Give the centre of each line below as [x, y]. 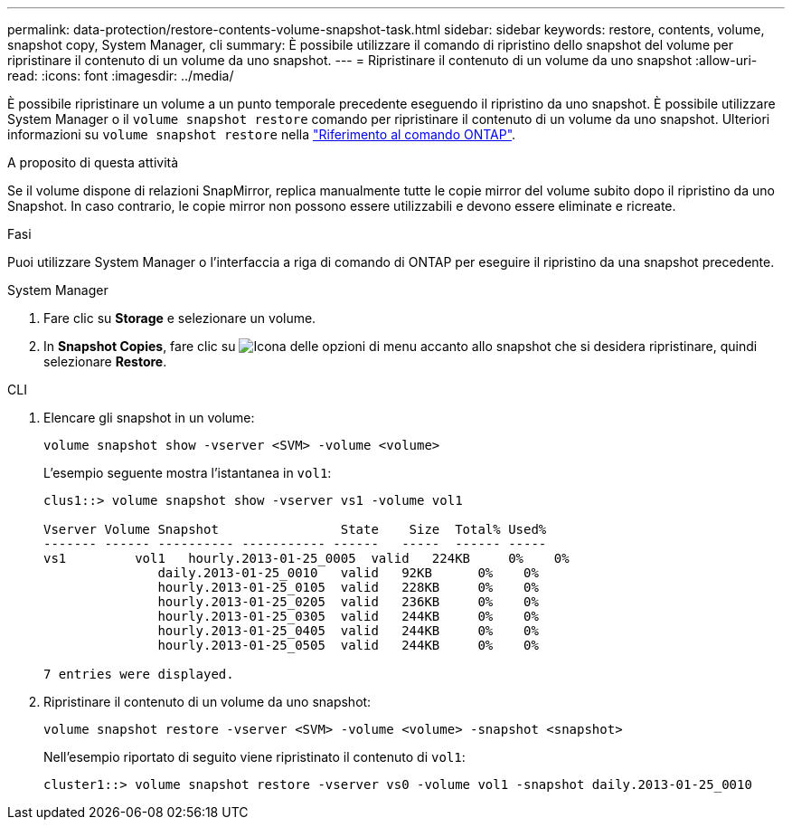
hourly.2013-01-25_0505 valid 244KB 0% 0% [348, 645]
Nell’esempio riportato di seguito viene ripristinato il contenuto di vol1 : [255, 757]
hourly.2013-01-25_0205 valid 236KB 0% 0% [348, 602]
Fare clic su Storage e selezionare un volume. [180, 318]
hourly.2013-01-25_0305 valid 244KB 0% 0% [348, 616]
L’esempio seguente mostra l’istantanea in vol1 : [188, 473]
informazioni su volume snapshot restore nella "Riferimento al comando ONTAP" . [262, 134]
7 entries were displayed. [139, 674]
